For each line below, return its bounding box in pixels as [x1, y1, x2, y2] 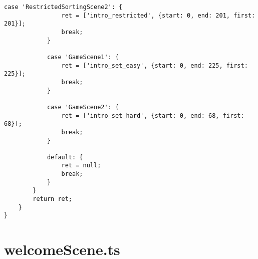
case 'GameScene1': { [47, 53, 119, 61]
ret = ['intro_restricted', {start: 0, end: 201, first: [61, 12, 255, 19]
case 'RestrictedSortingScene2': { [4, 4, 123, 11]
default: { [47, 153, 83, 161]
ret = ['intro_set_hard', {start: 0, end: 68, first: [61, 112, 244, 119]
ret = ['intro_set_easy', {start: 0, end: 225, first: [61, 62, 248, 69]
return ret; [33, 195, 73, 203]
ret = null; [61, 162, 101, 169]
